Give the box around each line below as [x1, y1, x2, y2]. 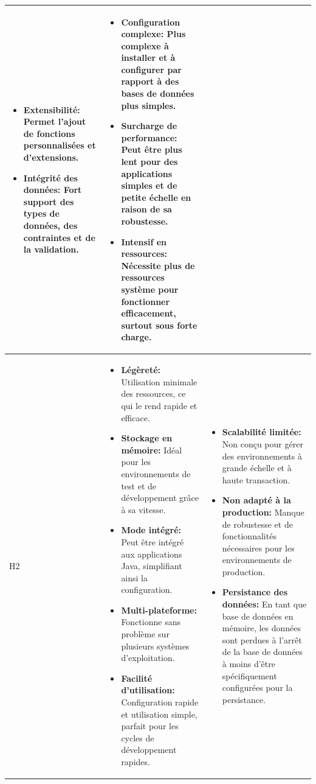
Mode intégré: [121, 523, 181, 536]
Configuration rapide [121, 696, 199, 709]
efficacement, [121, 307, 176, 320]
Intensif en [121, 235, 167, 248]
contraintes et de [23, 231, 95, 243]
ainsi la [121, 571, 148, 584]
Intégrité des [23, 171, 78, 184]
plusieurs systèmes [121, 639, 190, 652]
